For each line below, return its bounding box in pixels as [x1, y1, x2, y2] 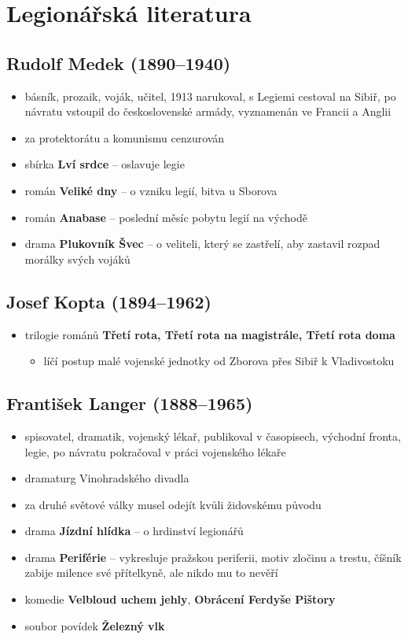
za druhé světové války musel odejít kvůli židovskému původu [24, 496, 322, 512]
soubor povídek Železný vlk [24, 617, 165, 633]
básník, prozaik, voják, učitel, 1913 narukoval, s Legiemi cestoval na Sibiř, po [24, 87, 396, 104]
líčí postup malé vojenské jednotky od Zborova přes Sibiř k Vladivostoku [43, 353, 395, 369]
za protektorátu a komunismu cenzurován [24, 129, 225, 146]
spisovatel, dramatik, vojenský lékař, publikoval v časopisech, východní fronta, [24, 427, 401, 444]
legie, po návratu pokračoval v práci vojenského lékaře [24, 443, 286, 460]
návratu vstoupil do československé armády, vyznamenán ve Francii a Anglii [24, 103, 391, 120]
